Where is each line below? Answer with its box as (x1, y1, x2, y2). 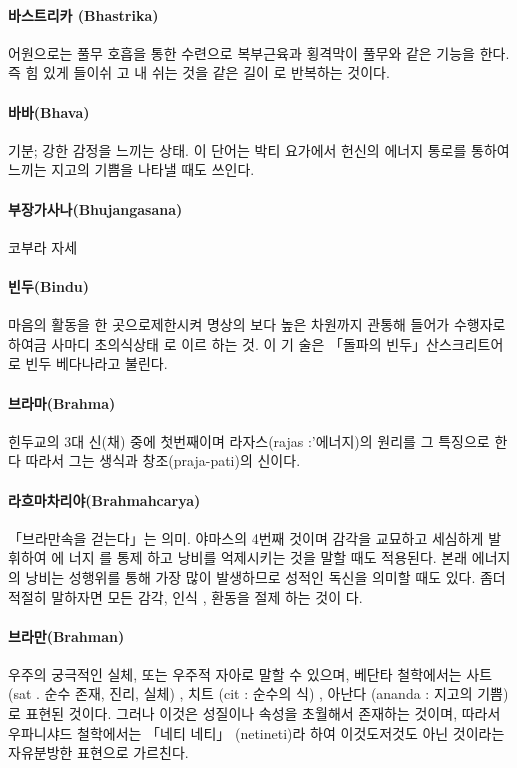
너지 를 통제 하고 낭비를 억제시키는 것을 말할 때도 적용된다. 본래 (68, 547, 468, 568)
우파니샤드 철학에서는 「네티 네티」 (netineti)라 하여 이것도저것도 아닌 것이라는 (8, 722, 505, 743)
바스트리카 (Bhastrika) (8, 4, 159, 25)
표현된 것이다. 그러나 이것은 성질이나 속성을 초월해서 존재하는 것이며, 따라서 (25, 703, 501, 724)
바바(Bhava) (8, 101, 90, 122)
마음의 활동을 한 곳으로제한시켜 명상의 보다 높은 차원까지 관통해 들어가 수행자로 (8, 314, 506, 335)
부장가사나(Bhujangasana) (8, 198, 183, 219)
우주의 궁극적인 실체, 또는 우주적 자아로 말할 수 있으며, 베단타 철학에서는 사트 (8, 663, 493, 684)
